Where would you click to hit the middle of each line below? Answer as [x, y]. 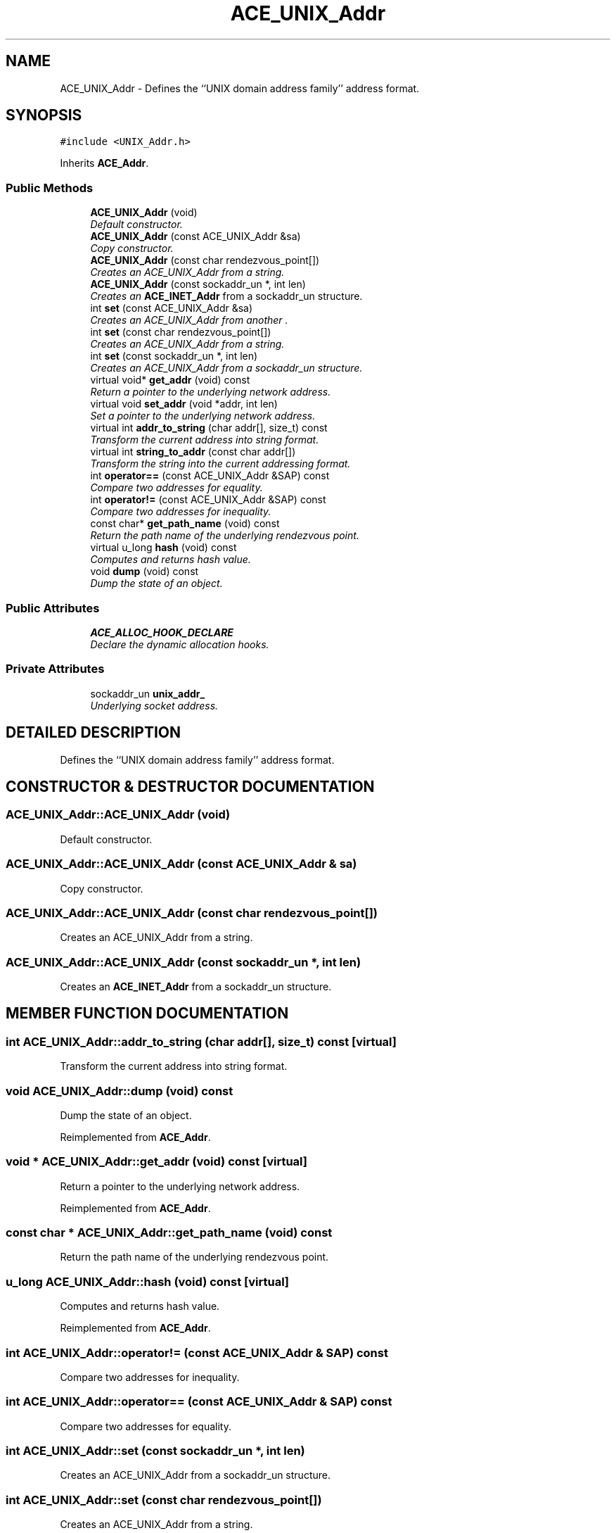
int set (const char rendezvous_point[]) [181, 332]
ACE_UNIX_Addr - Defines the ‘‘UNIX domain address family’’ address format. [240, 88]
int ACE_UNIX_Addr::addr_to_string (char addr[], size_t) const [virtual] [201, 1041]
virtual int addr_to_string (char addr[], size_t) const [209, 428]
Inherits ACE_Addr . [104, 163]
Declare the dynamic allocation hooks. [180, 644]
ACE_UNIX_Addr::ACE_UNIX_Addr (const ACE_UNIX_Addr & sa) [181, 864]
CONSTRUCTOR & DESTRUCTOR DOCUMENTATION [190, 786]
